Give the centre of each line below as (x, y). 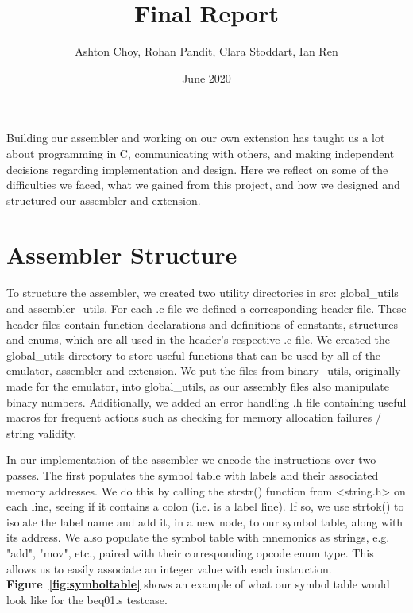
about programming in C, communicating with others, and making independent (201, 153)
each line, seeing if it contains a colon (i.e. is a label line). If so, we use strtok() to (205, 506)
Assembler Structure (122, 254)
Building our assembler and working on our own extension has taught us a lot (196, 138)
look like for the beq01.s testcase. (87, 599)
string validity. (42, 432)
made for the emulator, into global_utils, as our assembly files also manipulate (198, 386)
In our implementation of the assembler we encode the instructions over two (191, 459)
